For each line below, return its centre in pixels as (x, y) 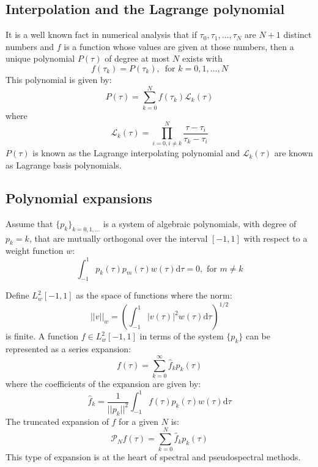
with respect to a (275, 238)
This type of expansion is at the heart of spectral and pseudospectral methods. (153, 457)
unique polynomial (40, 58)
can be (258, 336)
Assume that (29, 223)
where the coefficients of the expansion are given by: (103, 383)
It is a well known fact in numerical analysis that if (101, 34)
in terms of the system (182, 336)
